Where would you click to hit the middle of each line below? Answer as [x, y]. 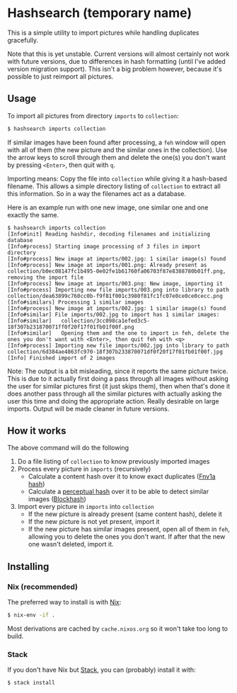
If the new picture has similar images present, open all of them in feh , [129, 529]
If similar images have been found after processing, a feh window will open [117, 142]
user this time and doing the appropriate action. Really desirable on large [113, 401]
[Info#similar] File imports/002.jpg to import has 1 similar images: [114, 314]
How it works [37, 431]
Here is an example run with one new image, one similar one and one [108, 207]
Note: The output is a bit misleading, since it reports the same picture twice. [118, 371]
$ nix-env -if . [31, 615]
